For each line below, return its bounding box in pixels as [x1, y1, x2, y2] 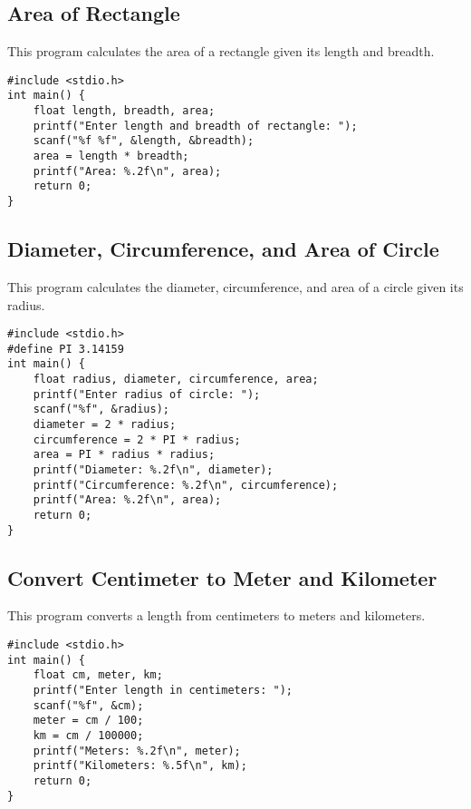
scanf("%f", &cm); [33, 698, 144, 712]
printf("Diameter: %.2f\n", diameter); [33, 463, 274, 476]
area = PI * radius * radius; [33, 448, 216, 462]
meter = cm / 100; [33, 714, 144, 727]
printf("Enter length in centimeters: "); [33, 684, 293, 697]
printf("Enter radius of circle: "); [33, 387, 261, 401]
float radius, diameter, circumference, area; [33, 373, 319, 386]
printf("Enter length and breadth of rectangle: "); [33, 119, 358, 132]
